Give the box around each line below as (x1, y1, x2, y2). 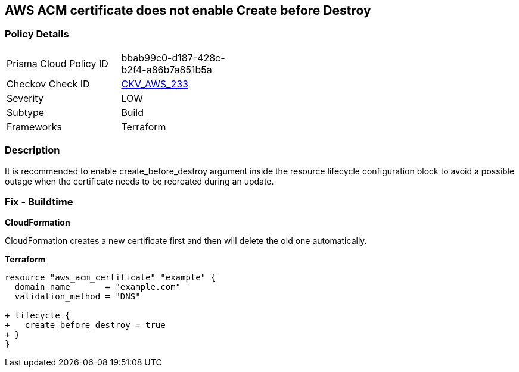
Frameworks (7, 120, 62, 133)
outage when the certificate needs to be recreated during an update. (5, 176, 274, 186)
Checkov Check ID (7, 77, 90, 90)
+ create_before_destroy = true (5, 320, 166, 330)
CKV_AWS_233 (121, 77, 188, 90)
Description (5, 144, 60, 157)
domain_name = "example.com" (14, 282, 181, 292)
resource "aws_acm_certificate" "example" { (5, 273, 216, 283)
